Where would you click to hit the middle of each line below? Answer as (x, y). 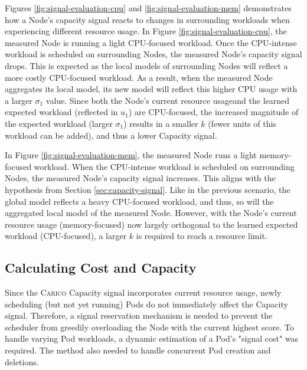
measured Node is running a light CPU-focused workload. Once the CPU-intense (151, 42)
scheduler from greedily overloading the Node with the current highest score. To (149, 327)
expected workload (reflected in (61, 112)
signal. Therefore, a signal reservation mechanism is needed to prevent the (139, 315)
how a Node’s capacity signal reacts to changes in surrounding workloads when (147, 19)
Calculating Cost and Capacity (101, 268)
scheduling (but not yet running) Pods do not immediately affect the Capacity (146, 304)
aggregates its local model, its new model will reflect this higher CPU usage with (151, 89)
